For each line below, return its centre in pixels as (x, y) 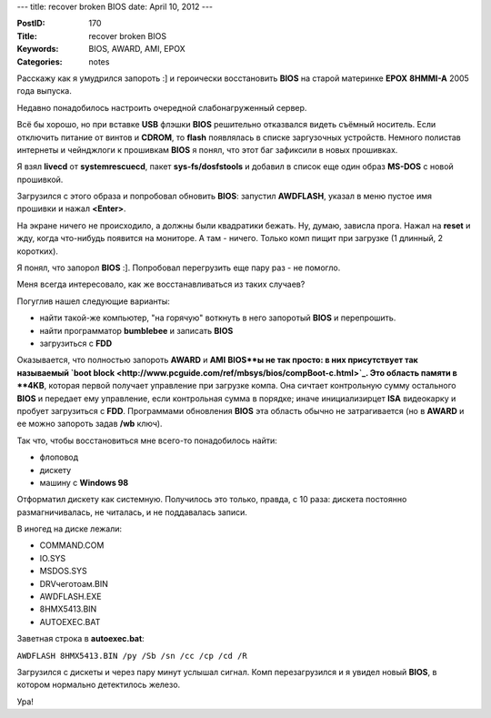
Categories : (40, 61)
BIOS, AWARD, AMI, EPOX (137, 49)
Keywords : (38, 49)
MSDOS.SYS (63, 571)
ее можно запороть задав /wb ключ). (90, 424)
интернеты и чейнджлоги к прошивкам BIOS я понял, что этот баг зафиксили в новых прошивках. (207, 149)
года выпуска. (44, 91)
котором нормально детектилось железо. (99, 685)
